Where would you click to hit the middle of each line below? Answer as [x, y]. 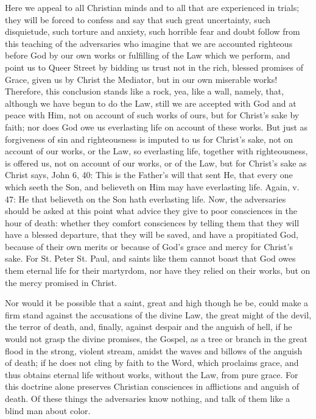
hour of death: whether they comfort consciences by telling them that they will [152, 222]
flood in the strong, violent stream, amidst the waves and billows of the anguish [154, 350]
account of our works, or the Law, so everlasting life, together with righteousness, [156, 151]
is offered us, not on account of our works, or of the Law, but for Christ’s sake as [156, 163]
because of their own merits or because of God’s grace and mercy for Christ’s [149, 246]
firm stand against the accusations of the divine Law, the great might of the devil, [158, 314]
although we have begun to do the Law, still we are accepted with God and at [151, 103]
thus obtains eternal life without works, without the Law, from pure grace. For [152, 374]
